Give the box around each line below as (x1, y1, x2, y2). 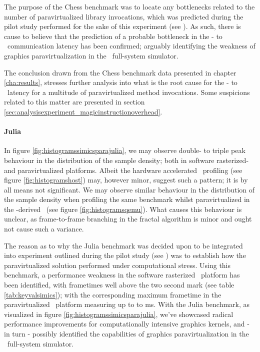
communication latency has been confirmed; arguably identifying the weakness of (7, 40, 255, 51)
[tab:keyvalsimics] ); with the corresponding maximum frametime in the (4, 289, 221, 299)
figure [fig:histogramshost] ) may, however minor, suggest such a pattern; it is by (4, 174, 248, 185)
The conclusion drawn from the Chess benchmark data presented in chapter (4, 67, 236, 77)
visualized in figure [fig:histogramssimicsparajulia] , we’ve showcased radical (4, 308, 233, 319)
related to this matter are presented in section (4, 96, 145, 107)
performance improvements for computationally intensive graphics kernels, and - (4, 318, 249, 329)
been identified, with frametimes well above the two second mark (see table (4, 279, 234, 290)
